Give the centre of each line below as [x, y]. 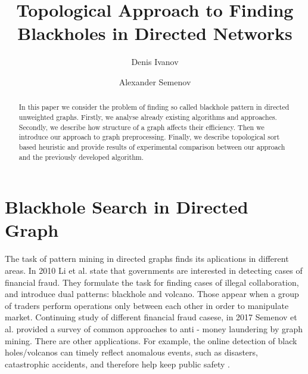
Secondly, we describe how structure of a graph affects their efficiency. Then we [141, 127]
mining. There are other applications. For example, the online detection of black [151, 340]
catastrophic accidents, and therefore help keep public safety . [117, 364]
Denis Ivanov [155, 62]
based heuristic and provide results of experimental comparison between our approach [152, 146]
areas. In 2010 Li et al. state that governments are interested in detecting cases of [154, 270]
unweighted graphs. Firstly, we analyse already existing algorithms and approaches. [148, 117]
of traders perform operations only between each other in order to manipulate [147, 305]
